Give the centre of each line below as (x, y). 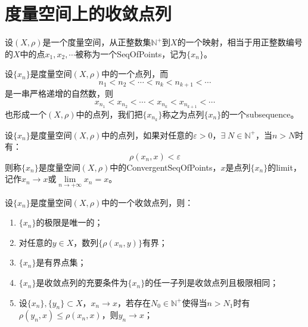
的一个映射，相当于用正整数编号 (240, 42)
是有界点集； (61, 262)
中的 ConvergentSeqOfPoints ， (165, 167)
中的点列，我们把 (109, 114)
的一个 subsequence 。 (260, 114)
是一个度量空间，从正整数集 (97, 42)
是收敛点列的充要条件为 (82, 283)
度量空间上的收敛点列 (88, 13)
